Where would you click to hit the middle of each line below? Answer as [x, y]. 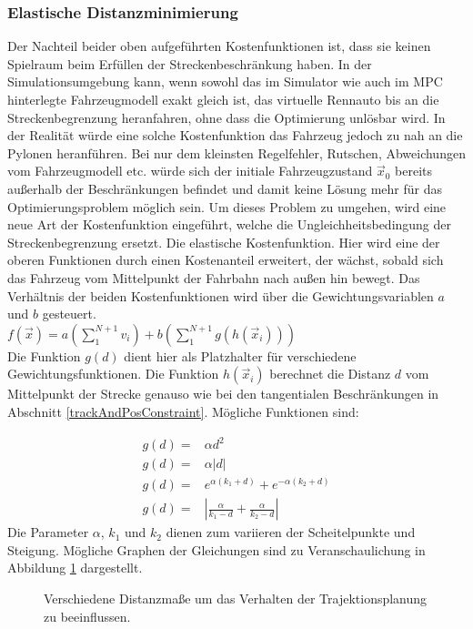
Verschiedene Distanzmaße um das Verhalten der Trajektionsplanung [236, 598]
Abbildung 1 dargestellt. [75, 568]
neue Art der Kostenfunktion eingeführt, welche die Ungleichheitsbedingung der [230, 224]
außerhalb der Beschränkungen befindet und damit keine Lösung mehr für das [225, 188]
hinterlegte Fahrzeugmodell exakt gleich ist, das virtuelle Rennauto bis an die [223, 99]
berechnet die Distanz [330, 374]
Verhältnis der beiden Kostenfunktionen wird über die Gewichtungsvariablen [221, 295]
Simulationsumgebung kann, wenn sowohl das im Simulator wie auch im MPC [225, 81]
